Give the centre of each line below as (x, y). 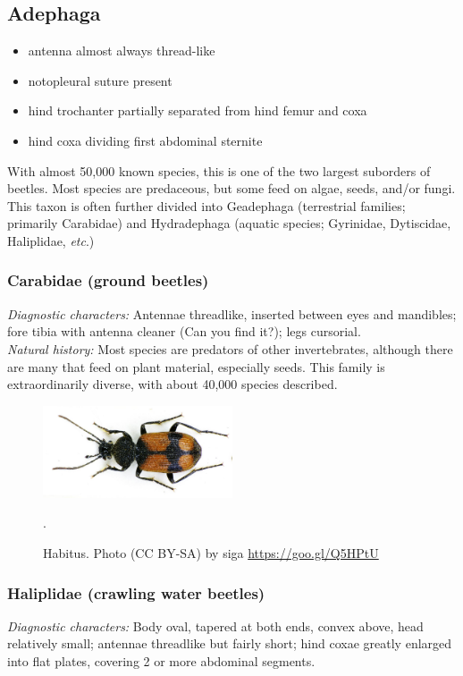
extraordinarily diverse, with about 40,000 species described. (173, 384)
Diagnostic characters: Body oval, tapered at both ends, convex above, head (215, 625)
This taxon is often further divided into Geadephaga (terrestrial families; (206, 205)
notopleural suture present (100, 80)
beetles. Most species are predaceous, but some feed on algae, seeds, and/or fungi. (231, 188)
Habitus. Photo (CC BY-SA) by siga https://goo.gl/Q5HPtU (211, 553)
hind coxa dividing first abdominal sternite (145, 140)
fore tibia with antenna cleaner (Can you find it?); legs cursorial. (184, 331)
